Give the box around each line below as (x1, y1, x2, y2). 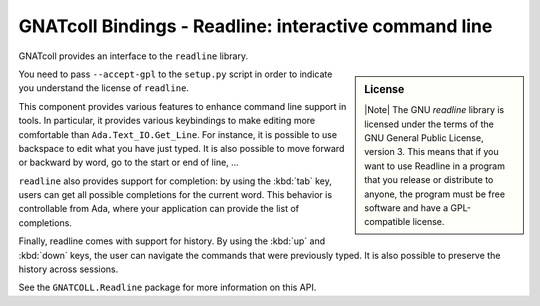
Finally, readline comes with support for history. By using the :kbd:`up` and (18, 235, 325, 247)
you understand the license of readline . (18, 82, 190, 94)
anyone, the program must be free (364, 188, 505, 200)
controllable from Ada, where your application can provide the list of (18, 203, 300, 215)
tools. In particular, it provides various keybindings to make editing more (18, 115, 315, 127)
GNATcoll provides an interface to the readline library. (18, 50, 249, 62)
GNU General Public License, (364, 131, 484, 144)
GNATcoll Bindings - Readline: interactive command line (18, 15, 493, 37)
